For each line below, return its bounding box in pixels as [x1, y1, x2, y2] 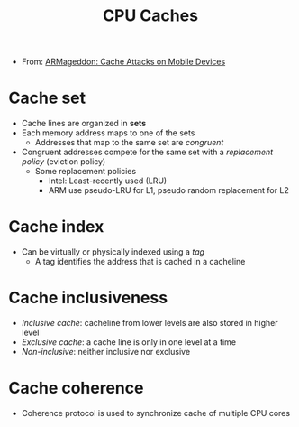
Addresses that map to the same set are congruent [34, 137, 224, 148]
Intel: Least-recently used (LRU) [48, 175, 168, 186]
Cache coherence [8, 378, 144, 398]
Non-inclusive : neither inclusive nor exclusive [21, 347, 191, 357]
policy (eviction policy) [21, 156, 106, 167]
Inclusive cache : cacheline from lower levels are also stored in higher [21, 318, 278, 328]
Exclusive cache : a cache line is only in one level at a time [21, 337, 236, 348]
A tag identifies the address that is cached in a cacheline [34, 256, 246, 267]
